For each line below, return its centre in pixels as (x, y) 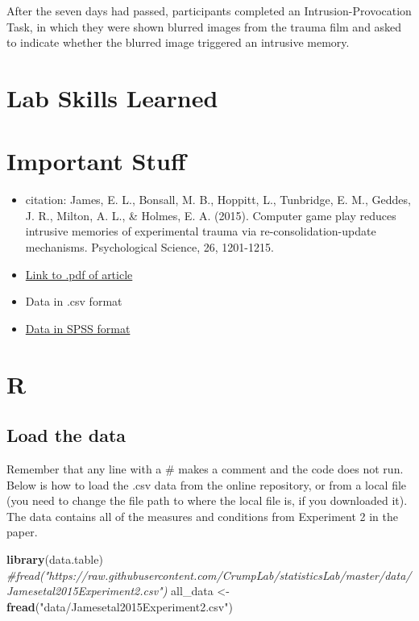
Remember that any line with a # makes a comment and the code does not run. (205, 469)
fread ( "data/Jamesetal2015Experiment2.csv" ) (120, 606)
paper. (22, 532)
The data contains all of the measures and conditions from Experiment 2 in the (202, 516)
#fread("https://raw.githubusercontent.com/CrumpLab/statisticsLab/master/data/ (209, 575)
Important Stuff (96, 161)
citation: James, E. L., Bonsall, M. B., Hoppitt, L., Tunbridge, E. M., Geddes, (218, 200)
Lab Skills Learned (112, 97)
